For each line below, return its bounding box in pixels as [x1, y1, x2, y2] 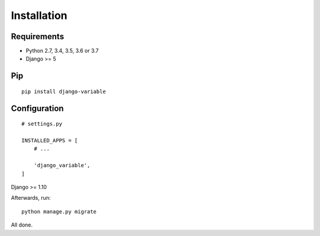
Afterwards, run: [11, 194, 51, 202]
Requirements [11, 31, 65, 42]
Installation [11, 9, 68, 22]
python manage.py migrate [21, 208, 97, 215]
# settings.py [21, 120, 62, 127]
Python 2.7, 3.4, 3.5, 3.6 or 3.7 [25, 47, 99, 55]
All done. [11, 221, 33, 228]
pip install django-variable [21, 88, 106, 95]
